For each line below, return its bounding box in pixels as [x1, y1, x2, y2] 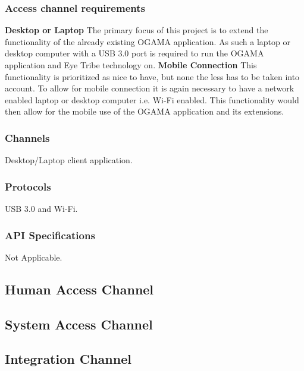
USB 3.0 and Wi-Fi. [5, 202, 78, 214]
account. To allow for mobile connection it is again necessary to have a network [5, 82, 294, 94]
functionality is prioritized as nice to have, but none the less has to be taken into [5, 70, 300, 83]
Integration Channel [5, 350, 131, 368]
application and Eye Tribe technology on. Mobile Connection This [5, 59, 257, 71]
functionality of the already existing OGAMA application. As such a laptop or [5, 35, 290, 47]
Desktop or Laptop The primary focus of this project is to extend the [5, 24, 268, 36]
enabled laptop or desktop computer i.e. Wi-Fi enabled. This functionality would [5, 93, 299, 106]
